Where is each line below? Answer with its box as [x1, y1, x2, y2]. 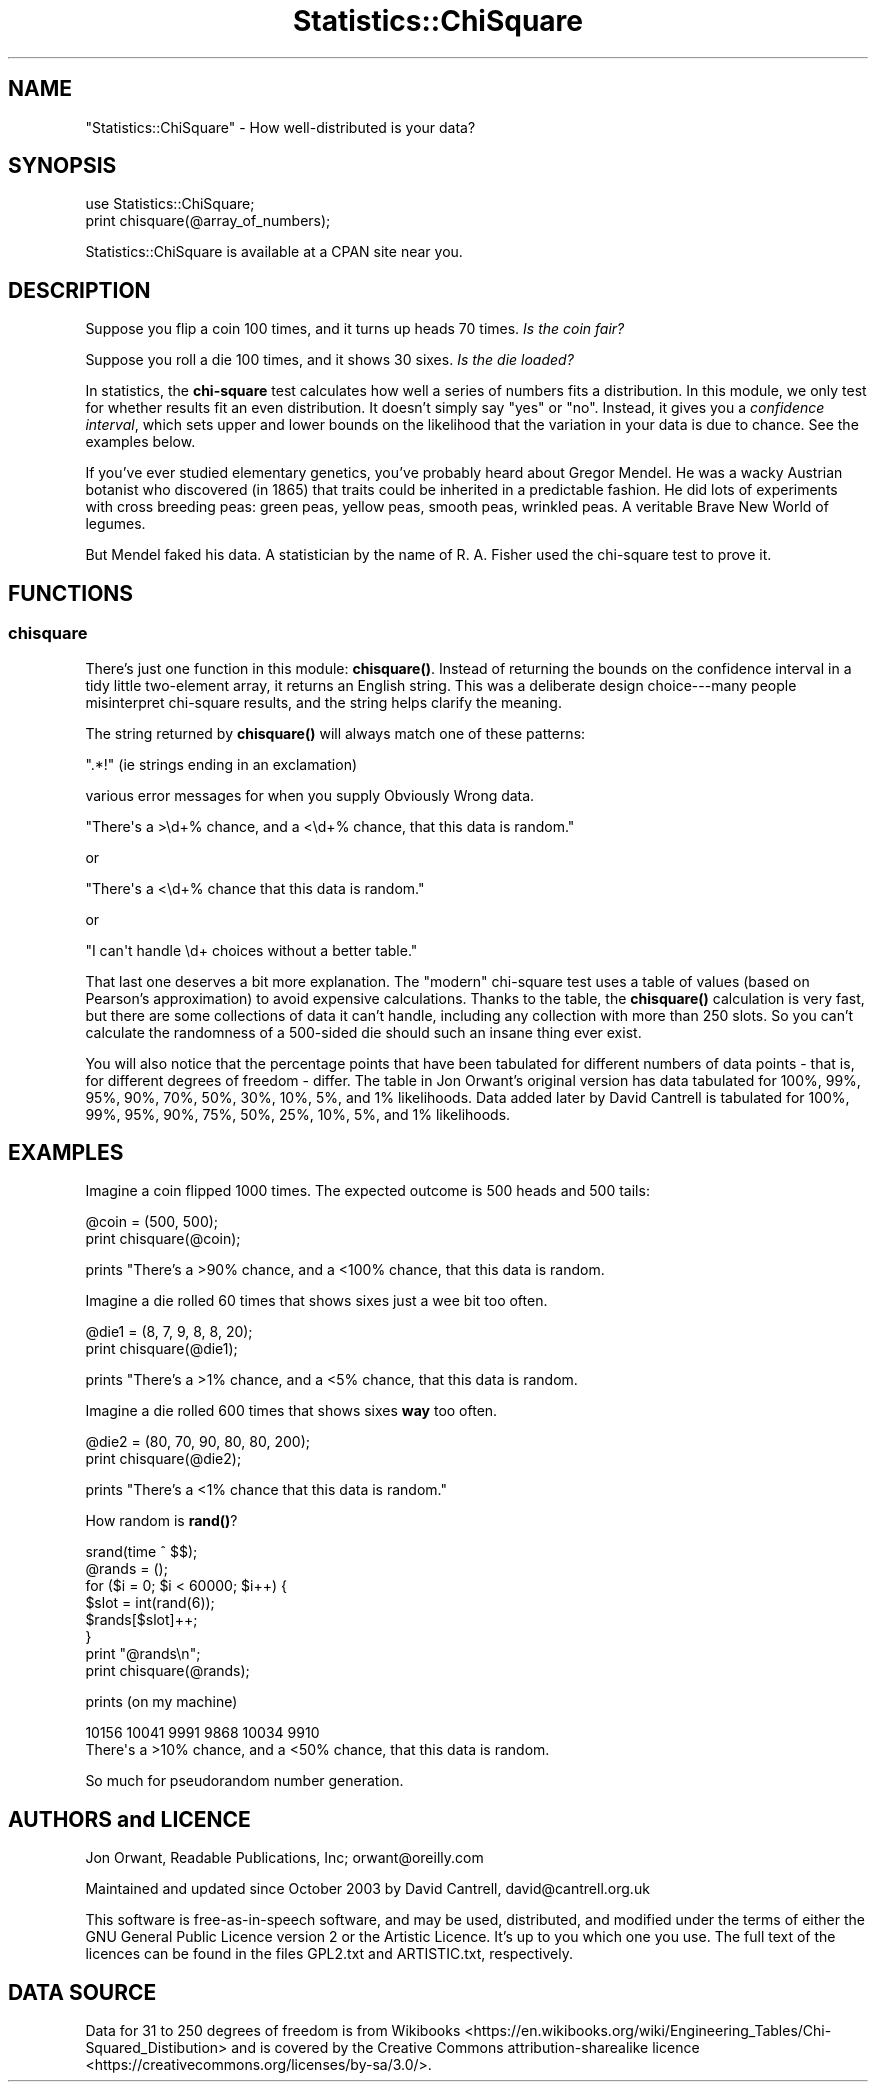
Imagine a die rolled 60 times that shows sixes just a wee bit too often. [85, 1292, 548, 1310]
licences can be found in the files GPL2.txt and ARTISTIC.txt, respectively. [85, 1945, 574, 1963]
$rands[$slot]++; [85, 1611, 198, 1629]
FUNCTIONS [8, 580, 134, 606]
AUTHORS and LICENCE [8, 1806, 251, 1832]
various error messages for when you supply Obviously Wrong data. [85, 786, 535, 804]
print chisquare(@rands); [85, 1662, 250, 1680]
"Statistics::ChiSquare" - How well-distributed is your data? [85, 118, 476, 136]
